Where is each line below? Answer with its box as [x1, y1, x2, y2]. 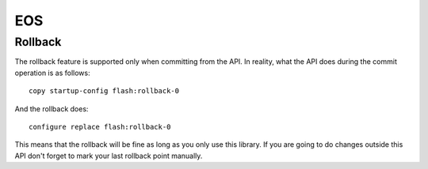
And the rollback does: [14, 103, 89, 114]
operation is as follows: [14, 68, 90, 77]
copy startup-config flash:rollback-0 [29, 87, 180, 96]
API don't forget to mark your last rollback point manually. [14, 151, 203, 160]
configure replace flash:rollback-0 [29, 122, 171, 131]
